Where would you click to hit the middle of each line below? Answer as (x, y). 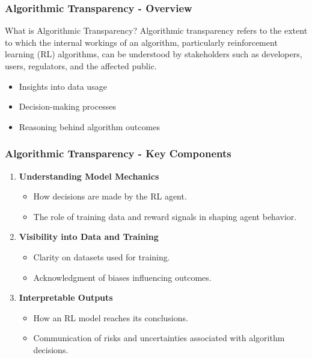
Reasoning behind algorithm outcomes (89, 126)
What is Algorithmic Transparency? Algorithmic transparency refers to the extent (156, 30)
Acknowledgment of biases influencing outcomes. (122, 277)
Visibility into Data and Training (89, 237)
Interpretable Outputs (66, 297)
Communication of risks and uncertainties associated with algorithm (159, 338)
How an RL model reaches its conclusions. (111, 317)
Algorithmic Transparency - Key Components (118, 153)
